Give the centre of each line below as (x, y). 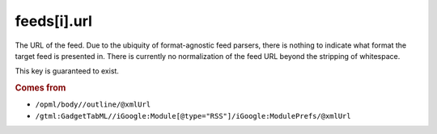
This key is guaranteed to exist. (67, 71)
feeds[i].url (54, 21)
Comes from (40, 88)
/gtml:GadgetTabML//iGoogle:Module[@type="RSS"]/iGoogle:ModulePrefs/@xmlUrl (193, 116)
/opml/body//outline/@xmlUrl (93, 105)
